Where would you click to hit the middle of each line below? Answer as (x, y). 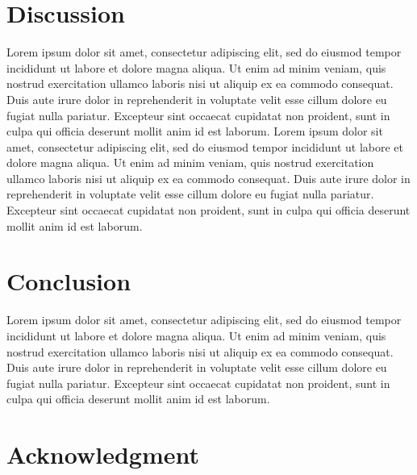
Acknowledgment (103, 454)
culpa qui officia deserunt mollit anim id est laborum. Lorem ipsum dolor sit (195, 131)
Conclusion (69, 281)
